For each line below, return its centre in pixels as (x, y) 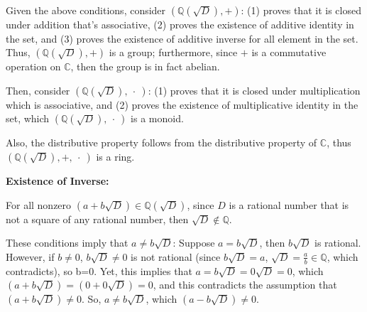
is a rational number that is (289, 204)
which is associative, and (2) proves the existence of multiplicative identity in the (182, 104)
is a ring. (115, 156)
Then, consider (38, 90)
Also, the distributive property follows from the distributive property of (161, 142)
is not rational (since (176, 256)
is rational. (338, 243)
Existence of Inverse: (57, 180)
